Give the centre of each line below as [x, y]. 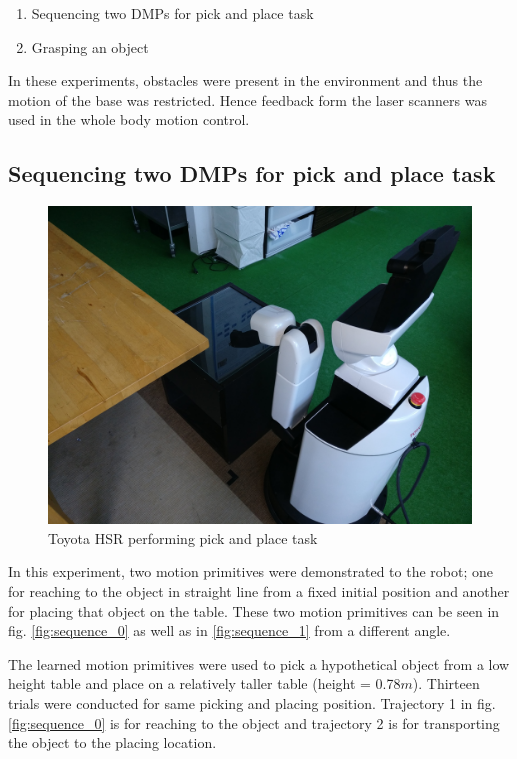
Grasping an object [90, 46]
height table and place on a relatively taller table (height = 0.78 [204, 683]
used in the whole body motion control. [129, 119]
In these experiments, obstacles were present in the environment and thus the [245, 80]
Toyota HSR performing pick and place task [183, 537]
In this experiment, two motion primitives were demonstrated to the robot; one [250, 571]
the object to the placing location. [112, 742]
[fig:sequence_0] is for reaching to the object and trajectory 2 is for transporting [254, 722]
